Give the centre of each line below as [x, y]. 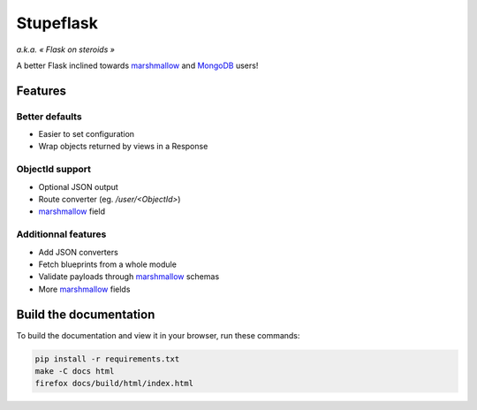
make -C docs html [75, 371]
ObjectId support [54, 170]
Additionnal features [61, 234]
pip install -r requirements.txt [107, 359]
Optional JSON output [78, 186]
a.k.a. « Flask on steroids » [65, 49]
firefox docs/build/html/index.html [114, 383]
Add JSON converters [78, 252]
